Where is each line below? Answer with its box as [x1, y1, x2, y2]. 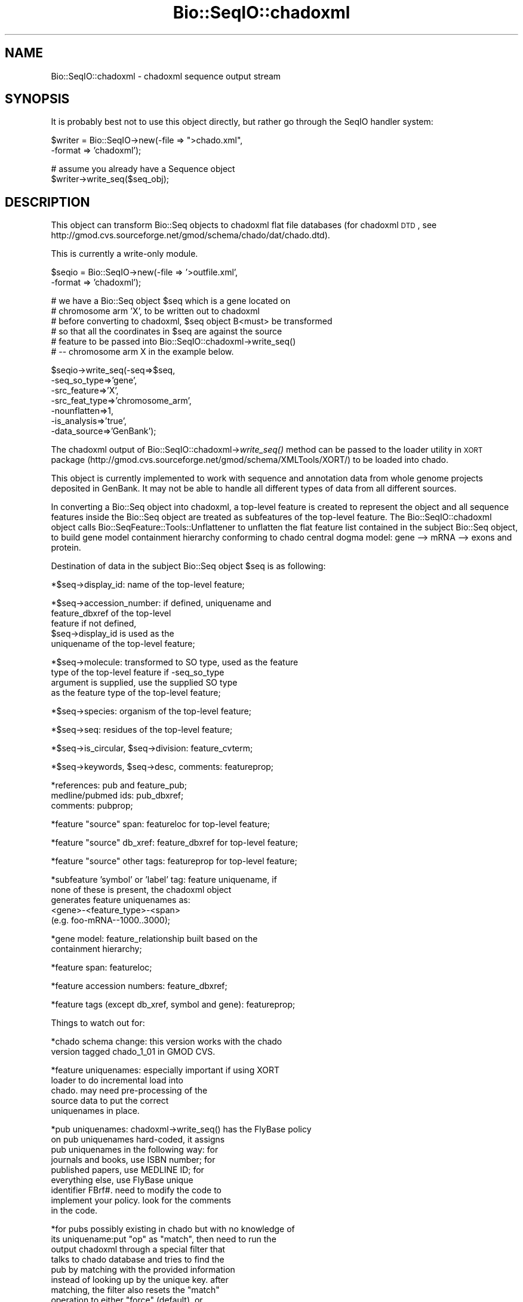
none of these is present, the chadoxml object [51, 885, 232, 895]
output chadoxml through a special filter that [51, 1244, 226, 1255]
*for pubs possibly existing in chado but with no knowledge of [51, 1224, 295, 1235]
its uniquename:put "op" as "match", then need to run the [51, 1234, 276, 1245]
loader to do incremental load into [51, 1075, 183, 1086]
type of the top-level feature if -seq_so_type [51, 667, 224, 678]
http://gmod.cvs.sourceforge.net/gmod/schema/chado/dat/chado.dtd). [51, 230, 330, 241]
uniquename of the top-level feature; [51, 638, 195, 649]
